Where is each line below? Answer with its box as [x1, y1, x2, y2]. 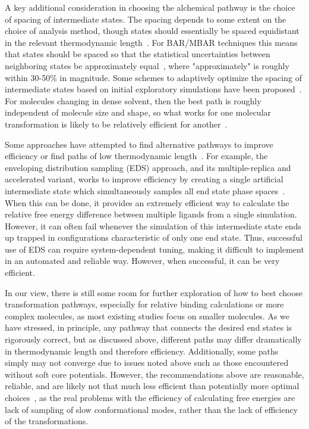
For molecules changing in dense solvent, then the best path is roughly [5, 94, 261, 107]
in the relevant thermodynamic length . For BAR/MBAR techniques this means [5, 36, 298, 48]
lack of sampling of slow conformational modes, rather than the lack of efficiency [5, 403, 298, 415]
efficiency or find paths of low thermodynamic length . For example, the [5, 150, 268, 162]
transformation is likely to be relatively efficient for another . [5, 117, 228, 130]
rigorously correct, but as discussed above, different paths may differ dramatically [5, 333, 302, 346]
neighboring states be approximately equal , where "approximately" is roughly [5, 59, 289, 71]
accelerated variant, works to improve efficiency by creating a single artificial [5, 173, 283, 185]
